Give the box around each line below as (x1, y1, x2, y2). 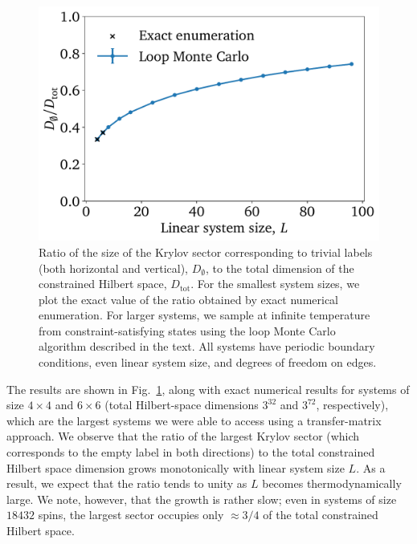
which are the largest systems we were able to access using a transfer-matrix (6, 412, 382, 428)
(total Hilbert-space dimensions (104, 396, 259, 413)
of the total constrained (263, 506, 378, 523)
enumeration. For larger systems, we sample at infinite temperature (39, 307, 370, 323)
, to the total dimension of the (205, 259, 354, 276)
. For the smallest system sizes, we (190, 275, 360, 292)
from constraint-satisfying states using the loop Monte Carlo (39, 322, 336, 339)
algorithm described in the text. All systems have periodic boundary (39, 338, 375, 355)
